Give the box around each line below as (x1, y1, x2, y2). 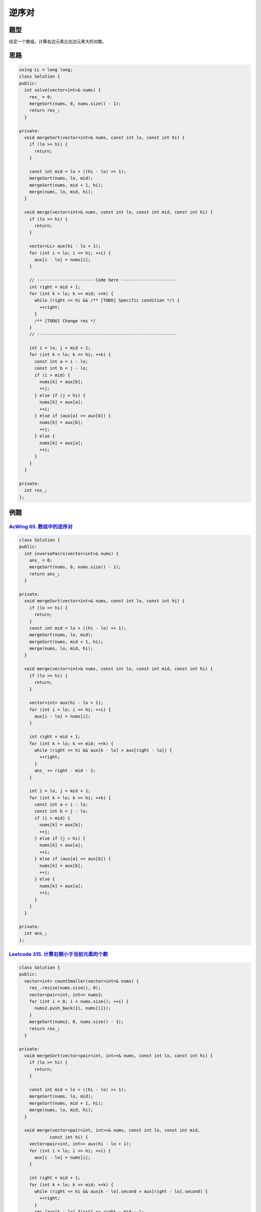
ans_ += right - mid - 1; (34, 768, 96, 773)
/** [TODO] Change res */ (34, 318, 96, 323)
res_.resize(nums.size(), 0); (29, 985, 101, 991)
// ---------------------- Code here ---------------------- (29, 277, 177, 283)
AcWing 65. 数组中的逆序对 (9, 524, 73, 530)
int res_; (24, 488, 48, 493)
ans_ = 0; (29, 558, 53, 563)
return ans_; (29, 571, 60, 576)
